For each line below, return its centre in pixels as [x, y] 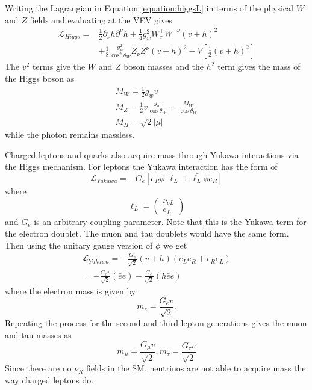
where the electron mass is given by [70, 291]
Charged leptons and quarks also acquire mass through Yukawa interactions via [152, 154]
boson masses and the [164, 67]
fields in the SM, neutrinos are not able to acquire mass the [196, 368]
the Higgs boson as [40, 78]
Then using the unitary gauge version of [79, 245]
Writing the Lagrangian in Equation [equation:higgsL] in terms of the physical [149, 8]
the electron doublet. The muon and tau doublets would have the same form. [147, 233]
